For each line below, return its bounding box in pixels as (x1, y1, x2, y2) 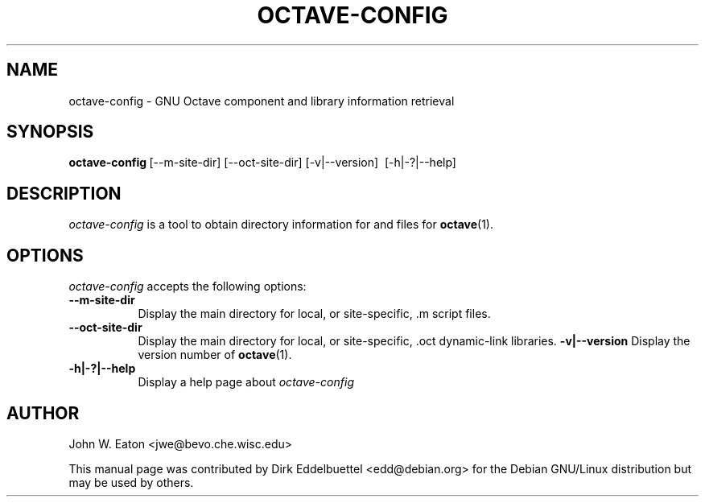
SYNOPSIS (6, 122, 94, 142)
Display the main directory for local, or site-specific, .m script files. (138, 307, 491, 321)
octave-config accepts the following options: (68, 279, 307, 294)
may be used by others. (68, 475, 194, 489)
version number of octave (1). (138, 348, 292, 362)
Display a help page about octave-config (138, 375, 354, 390)
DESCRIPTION (6, 183, 122, 204)
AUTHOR (6, 402, 80, 423)
